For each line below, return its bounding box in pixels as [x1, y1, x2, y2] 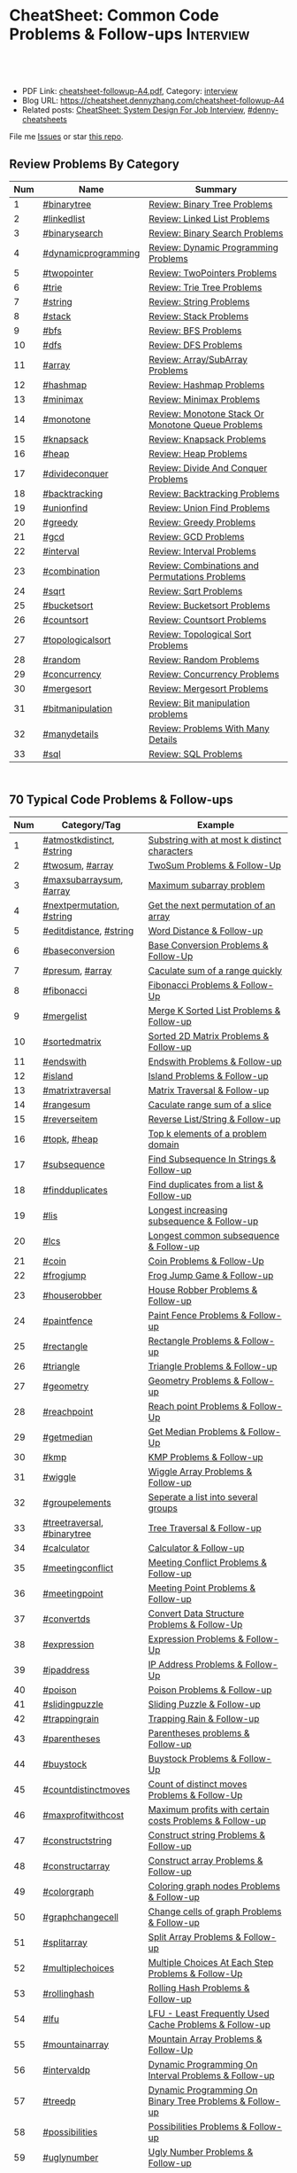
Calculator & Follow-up [148, 1542, 245, 1554]
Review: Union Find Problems [148, 502, 270, 514]
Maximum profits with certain [148, 1803, 270, 1816]
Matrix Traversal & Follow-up [148, 1083, 270, 1096]
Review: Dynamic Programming [148, 241, 278, 254]
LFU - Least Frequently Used [148, 2007, 270, 2020]
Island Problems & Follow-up [148, 1069, 269, 1082]
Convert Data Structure [148, 1606, 245, 1619]
